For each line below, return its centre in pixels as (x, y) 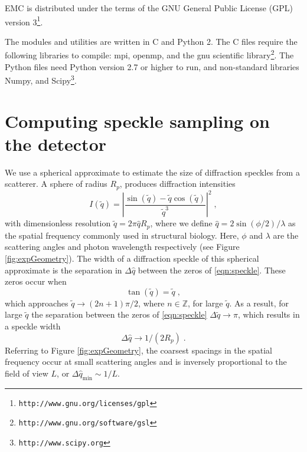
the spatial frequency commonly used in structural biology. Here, (122, 235)
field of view (27, 373)
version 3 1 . (24, 21)
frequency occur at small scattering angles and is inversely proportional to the (146, 362)
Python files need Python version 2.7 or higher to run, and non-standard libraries (152, 66)
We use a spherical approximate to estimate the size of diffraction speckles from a (152, 172)
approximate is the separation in (63, 270)
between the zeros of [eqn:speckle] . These (212, 270)
